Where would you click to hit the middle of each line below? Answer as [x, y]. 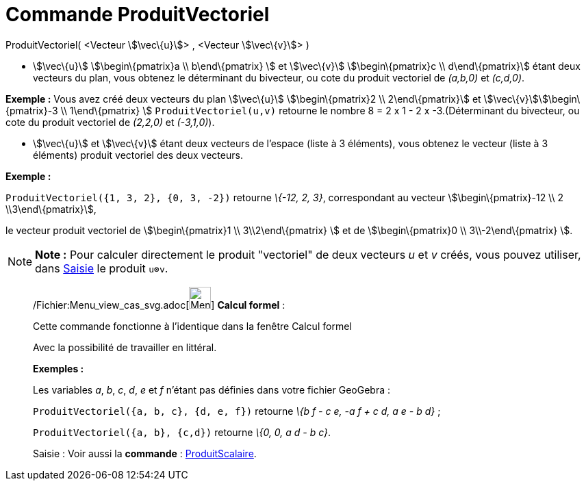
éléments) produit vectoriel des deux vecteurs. [138, 155]
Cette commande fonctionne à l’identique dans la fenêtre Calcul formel [192, 326]
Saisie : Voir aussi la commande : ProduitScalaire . [145, 453]
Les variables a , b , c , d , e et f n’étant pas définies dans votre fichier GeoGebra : [212, 389]
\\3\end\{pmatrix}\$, [51, 209]
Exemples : [59, 368]
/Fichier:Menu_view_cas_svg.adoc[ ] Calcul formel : [159, 305]
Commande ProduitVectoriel [138, 14]
